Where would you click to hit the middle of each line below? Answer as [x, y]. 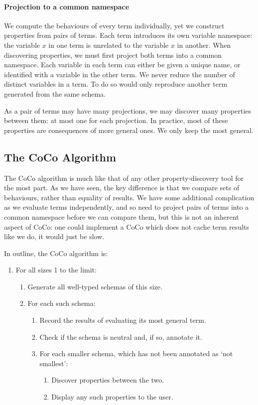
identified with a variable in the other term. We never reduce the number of [120, 74]
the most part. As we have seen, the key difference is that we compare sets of [122, 188]
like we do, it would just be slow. [54, 236]
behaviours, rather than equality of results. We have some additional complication [129, 197]
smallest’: [54, 363]
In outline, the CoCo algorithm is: [56, 253]
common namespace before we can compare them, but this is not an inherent [122, 216]
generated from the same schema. [55, 93]
